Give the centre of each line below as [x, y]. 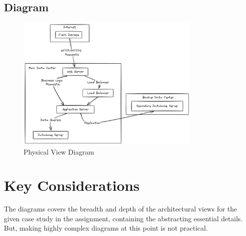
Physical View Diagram [59, 151]
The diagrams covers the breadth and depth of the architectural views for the [121, 209]
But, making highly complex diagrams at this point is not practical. [106, 228]
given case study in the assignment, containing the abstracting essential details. [123, 218]
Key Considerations [72, 185]
